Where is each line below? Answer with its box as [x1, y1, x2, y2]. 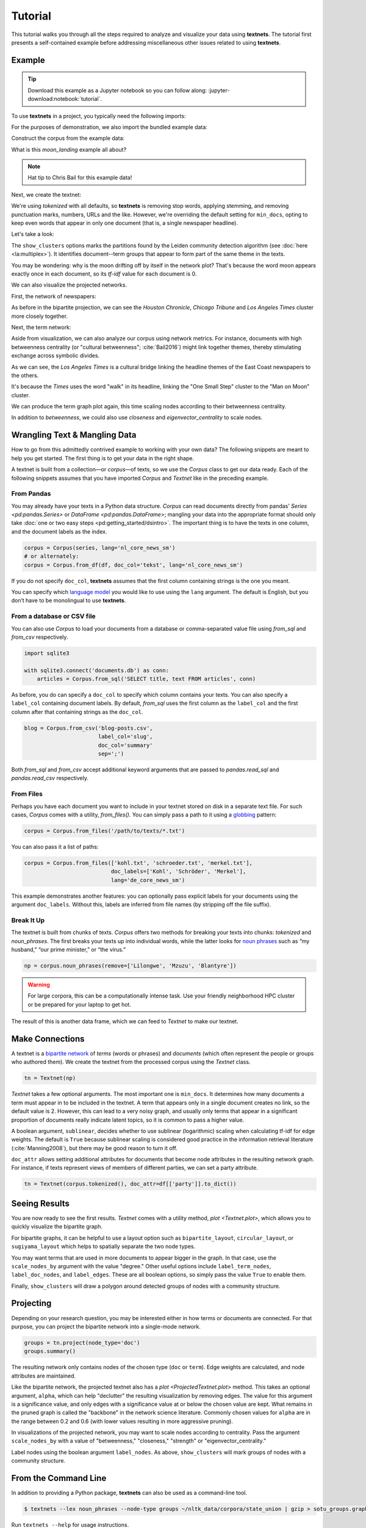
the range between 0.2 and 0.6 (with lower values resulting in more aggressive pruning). [11, 1417, 233, 1425]
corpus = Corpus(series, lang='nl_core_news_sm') [24, 544, 176, 551]
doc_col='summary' [98, 741, 153, 749]
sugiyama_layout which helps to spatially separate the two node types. [11, 1243, 195, 1250]
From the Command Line [11, 1473, 107, 1483]
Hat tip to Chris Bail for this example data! [27, 174, 132, 182]
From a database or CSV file [11, 612, 96, 620]
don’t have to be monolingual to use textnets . [11, 597, 126, 604]
